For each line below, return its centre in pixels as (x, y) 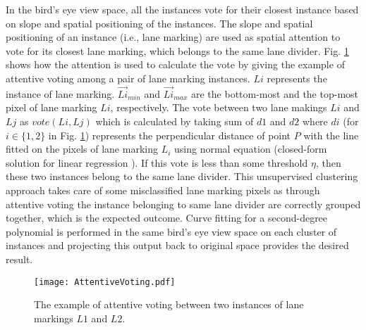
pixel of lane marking (51, 107)
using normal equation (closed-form (251, 149)
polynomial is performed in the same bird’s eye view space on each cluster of (171, 231)
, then (328, 162)
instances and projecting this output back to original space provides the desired (177, 245)
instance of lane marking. (60, 93)
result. (19, 259)
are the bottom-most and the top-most (275, 93)
